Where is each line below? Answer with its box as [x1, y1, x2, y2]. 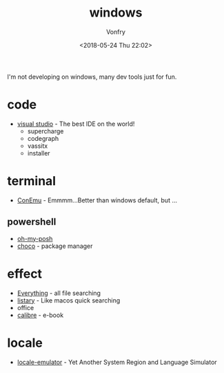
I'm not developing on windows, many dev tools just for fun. [7, 73, 177, 81]
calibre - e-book [17, 311, 64, 319]
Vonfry [105, 28, 126, 36]
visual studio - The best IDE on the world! [17, 119, 135, 128]
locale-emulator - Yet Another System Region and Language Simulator [17, 358, 217, 366]
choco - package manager [17, 242, 93, 250]
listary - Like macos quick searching [17, 296, 121, 305]
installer [27, 149, 50, 157]
